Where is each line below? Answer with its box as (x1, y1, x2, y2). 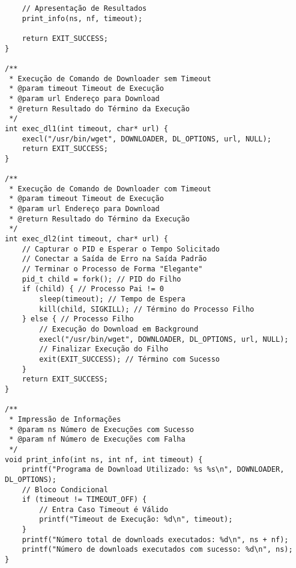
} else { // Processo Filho (22, 315, 134, 324)
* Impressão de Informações (9, 415, 121, 424)
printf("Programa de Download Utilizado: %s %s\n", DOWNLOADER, (22, 465, 285, 474)
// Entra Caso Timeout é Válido (39, 505, 169, 514)
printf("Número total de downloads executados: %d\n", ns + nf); (22, 535, 289, 544)
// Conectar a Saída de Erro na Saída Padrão (22, 255, 207, 264)
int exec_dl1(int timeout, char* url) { (5, 124, 169, 133)
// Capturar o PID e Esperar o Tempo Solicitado (22, 244, 220, 253)
